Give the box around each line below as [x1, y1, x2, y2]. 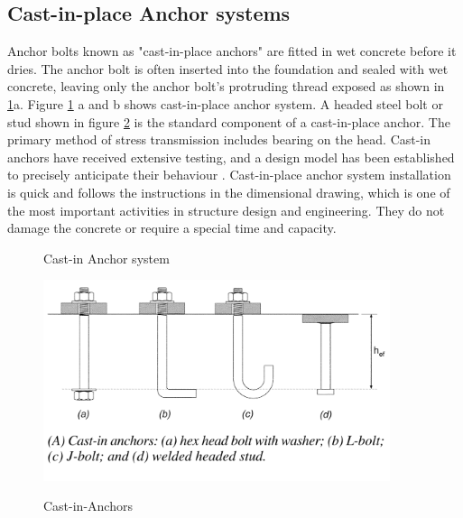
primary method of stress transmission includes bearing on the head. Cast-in [7, 130, 431, 149]
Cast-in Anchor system [43, 248, 170, 267]
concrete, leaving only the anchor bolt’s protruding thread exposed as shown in [7, 77, 445, 96]
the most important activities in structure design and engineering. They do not [7, 200, 445, 219]
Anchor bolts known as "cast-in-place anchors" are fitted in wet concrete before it [7, 42, 457, 60]
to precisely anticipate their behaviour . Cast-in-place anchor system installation [7, 165, 451, 184]
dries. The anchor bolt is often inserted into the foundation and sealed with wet [7, 59, 449, 78]
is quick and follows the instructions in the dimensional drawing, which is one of [7, 182, 450, 201]
